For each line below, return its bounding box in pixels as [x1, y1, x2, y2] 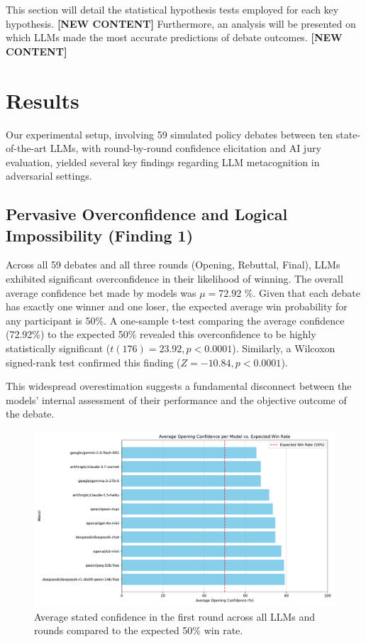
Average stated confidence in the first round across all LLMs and [34, 609, 316, 624]
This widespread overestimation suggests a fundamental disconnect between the [6, 379, 352, 393]
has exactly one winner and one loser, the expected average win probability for [6, 299, 348, 314]
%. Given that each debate [244, 285, 360, 300]
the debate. [6, 406, 55, 421]
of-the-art [6, 141, 47, 156]
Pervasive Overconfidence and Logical [6, 203, 288, 225]
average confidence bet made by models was [6, 285, 196, 300]
